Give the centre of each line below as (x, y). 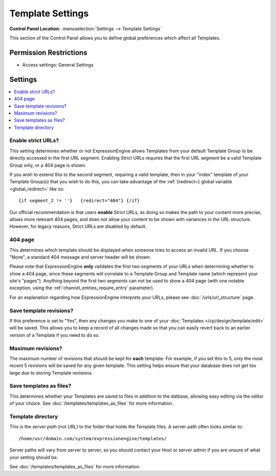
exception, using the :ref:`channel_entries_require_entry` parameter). (82, 288)
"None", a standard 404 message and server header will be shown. (80, 257)
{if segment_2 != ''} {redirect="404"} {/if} (79, 201)
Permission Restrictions (48, 52)
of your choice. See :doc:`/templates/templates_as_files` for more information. (91, 403)
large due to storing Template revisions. (51, 373)
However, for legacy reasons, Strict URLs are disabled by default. (78, 226)
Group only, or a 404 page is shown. (48, 165)
